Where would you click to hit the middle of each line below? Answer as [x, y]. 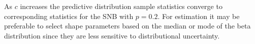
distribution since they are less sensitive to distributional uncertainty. [112, 35]
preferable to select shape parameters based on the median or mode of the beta [127, 26]
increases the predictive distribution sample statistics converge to [121, 6]
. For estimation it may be [199, 16]
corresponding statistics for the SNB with [69, 16]
